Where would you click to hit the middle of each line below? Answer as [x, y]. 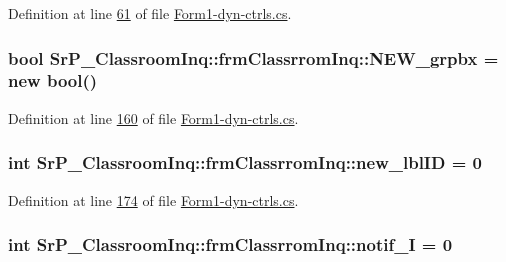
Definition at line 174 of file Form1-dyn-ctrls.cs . [153, 199]
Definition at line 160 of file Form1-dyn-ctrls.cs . [153, 117]
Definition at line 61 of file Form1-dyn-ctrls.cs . [150, 13]
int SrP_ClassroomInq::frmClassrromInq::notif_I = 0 [230, 244]
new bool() [53, 80]
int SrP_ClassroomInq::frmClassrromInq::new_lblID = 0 [245, 162]
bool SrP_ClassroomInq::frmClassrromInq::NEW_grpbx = [253, 57]
